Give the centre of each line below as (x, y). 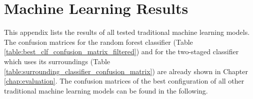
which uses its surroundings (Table (57, 61)
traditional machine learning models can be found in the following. (106, 90)
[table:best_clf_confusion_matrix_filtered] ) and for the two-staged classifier (121, 51)
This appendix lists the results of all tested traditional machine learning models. (127, 32)
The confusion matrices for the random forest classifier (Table (98, 42)
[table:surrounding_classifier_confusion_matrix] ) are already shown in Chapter (126, 71)
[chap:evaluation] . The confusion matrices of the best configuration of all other (124, 81)
